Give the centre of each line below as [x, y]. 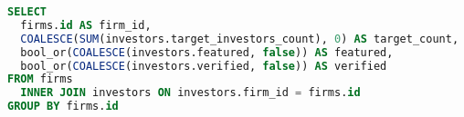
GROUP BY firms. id [63, 107]
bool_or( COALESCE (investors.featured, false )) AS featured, [207, 52]
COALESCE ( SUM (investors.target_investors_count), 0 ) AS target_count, [240, 39]
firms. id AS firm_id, [86, 25]
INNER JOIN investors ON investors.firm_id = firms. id [190, 93]
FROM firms [40, 79]
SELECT [27, 12]
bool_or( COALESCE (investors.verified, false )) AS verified [204, 66]
